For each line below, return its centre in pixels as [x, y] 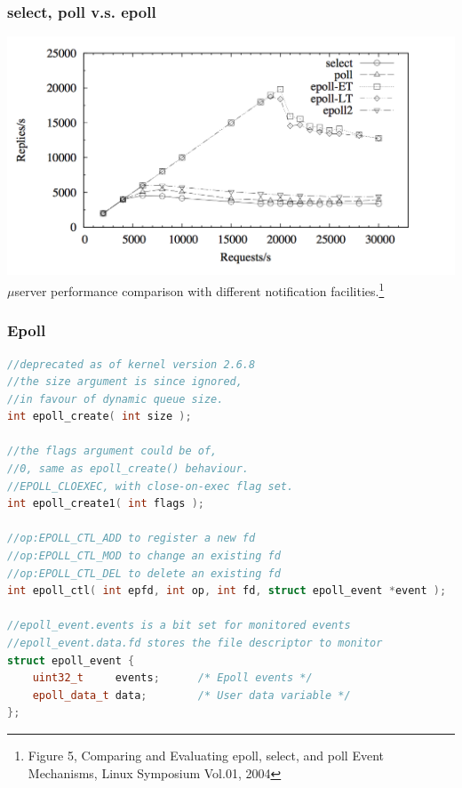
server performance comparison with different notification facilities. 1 [199, 289]
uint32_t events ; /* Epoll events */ [172, 678]
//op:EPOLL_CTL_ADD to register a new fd [131, 539]
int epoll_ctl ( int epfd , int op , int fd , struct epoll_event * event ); [227, 591]
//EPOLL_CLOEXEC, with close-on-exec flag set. [151, 486]
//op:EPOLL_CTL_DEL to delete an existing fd [144, 573]
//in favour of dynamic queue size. [115, 399]
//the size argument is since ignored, [125, 382]
